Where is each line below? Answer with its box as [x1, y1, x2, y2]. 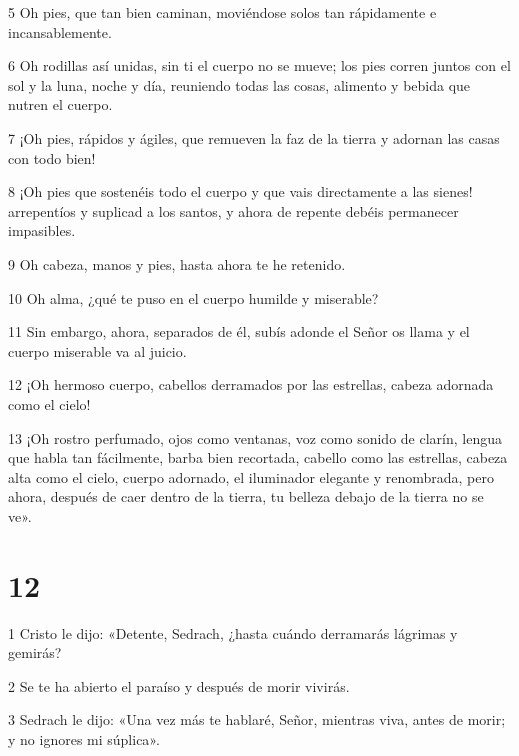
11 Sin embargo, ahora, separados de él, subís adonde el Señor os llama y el [8, 321, 470, 342]
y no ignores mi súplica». [8, 728, 160, 749]
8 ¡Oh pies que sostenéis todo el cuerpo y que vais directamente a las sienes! [8, 181, 473, 202]
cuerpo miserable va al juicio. [8, 340, 187, 361]
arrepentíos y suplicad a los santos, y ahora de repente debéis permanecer [8, 200, 459, 221]
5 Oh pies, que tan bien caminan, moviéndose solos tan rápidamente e [8, 2, 437, 22]
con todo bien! [8, 147, 96, 168]
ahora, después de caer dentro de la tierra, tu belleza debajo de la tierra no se [8, 486, 484, 507]
